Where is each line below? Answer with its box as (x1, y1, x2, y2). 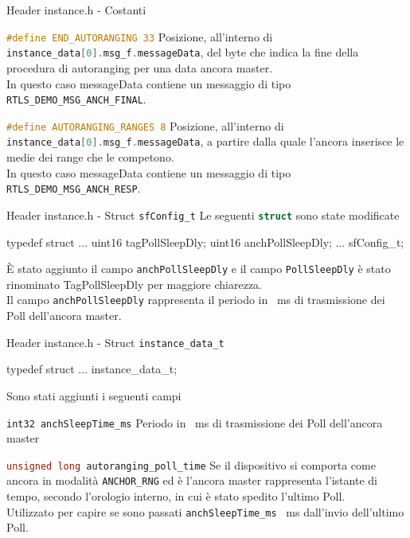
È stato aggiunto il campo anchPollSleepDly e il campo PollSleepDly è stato (6, 260, 391, 277)
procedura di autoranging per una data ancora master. (6, 59, 273, 76)
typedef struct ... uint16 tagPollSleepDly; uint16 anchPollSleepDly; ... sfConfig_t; (6, 233, 404, 250)
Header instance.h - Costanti (6, 2, 146, 18)
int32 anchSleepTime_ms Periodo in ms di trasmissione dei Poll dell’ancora (6, 414, 383, 431)
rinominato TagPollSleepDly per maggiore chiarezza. (6, 275, 263, 292)
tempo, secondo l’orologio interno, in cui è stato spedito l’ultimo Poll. (6, 488, 346, 505)
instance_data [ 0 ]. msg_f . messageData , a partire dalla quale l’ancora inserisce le (6, 133, 404, 150)
